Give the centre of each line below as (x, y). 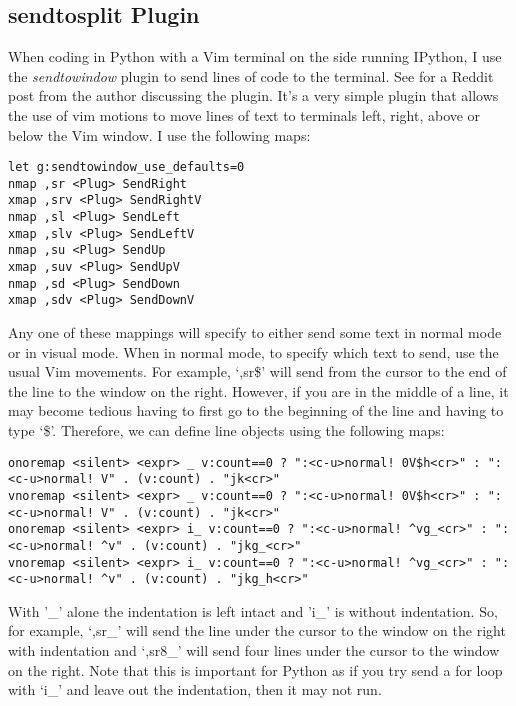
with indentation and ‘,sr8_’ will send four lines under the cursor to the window (254, 650)
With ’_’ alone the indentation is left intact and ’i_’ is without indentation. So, (253, 610)
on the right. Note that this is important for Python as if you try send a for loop (255, 669)
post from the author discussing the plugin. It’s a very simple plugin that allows (253, 95)
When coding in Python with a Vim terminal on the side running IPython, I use (255, 56)
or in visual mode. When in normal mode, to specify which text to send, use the (253, 351)
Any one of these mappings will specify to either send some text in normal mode (255, 332)
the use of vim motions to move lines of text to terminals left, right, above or (244, 114)
